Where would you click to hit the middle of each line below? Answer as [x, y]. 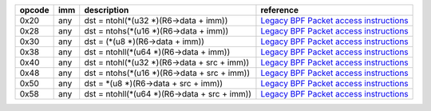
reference [280, 10]
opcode [34, 10]
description [107, 10]
